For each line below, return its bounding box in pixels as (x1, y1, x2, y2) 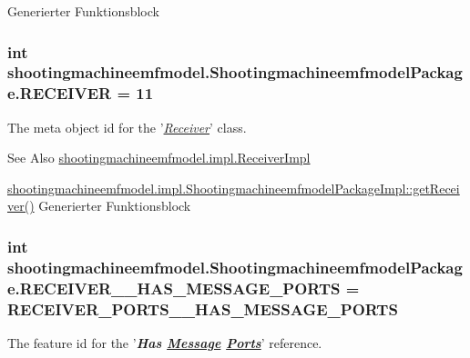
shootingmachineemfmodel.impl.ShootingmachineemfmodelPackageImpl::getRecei (7, 178, 460, 197)
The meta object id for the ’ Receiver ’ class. (7, 117, 247, 136)
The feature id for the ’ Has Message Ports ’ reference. (7, 333, 322, 353)
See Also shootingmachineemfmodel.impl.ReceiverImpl (7, 148, 311, 167)
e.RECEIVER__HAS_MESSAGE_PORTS (7, 276, 341, 299)
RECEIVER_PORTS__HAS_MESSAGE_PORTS (7, 297, 398, 320)
